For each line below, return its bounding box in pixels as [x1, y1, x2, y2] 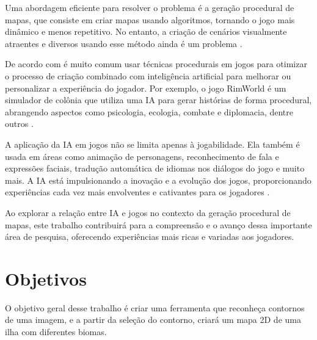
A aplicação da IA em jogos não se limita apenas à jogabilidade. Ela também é [5, 137, 300, 150]
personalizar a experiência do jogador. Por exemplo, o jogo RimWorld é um [5, 81, 286, 94]
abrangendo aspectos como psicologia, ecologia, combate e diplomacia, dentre [5, 105, 293, 118]
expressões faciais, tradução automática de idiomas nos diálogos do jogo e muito [5, 162, 305, 175]
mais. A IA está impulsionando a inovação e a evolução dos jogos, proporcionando [5, 173, 312, 186]
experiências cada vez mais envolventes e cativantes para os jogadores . [5, 186, 270, 198]
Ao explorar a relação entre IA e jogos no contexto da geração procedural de [5, 206, 291, 219]
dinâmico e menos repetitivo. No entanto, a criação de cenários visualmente [5, 25, 287, 38]
